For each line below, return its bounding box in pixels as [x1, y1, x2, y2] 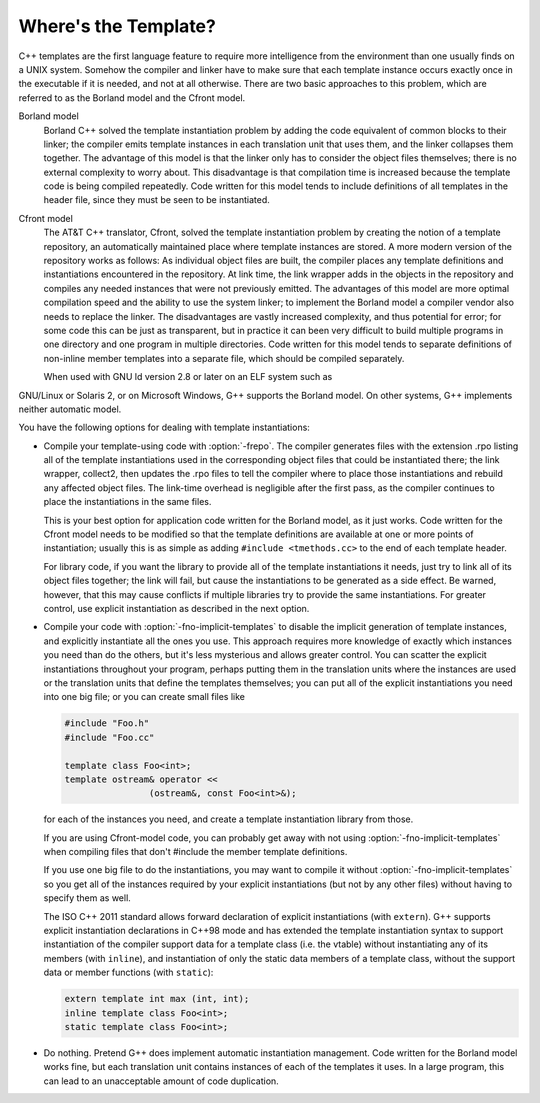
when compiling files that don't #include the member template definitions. [43, 846, 348, 858]
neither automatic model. [18, 403, 122, 415]
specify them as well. [43, 892, 132, 904]
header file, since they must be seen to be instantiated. [43, 194, 270, 206]
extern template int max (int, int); [64, 993, 250, 1005]
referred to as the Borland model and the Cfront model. [18, 91, 246, 104]
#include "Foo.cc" [64, 731, 155, 743]
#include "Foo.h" [64, 718, 150, 729]
